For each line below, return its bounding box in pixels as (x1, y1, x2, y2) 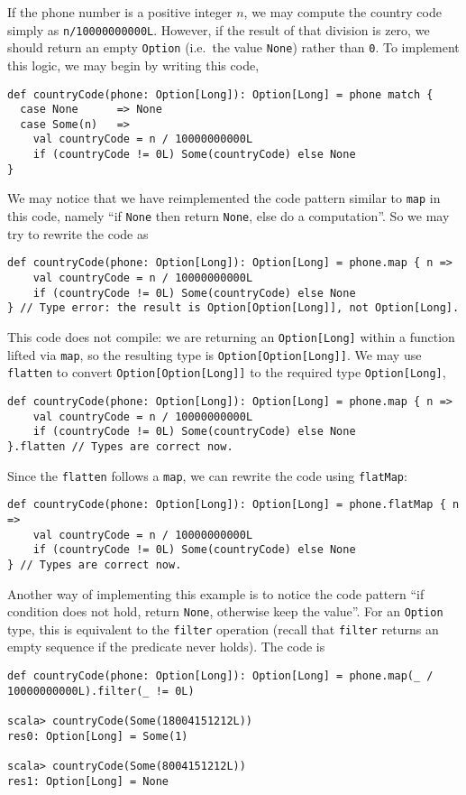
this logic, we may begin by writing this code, (7, 55, 260, 74)
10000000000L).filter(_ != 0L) (7, 684, 195, 698)
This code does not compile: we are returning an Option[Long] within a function (7, 327, 455, 346)
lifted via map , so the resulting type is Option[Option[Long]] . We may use (7, 345, 422, 364)
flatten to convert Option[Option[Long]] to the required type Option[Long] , (7, 363, 446, 382)
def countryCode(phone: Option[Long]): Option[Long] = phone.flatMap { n (7, 498, 460, 512)
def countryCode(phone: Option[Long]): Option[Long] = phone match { (7, 88, 434, 101)
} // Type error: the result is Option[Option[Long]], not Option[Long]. (7, 301, 460, 315)
